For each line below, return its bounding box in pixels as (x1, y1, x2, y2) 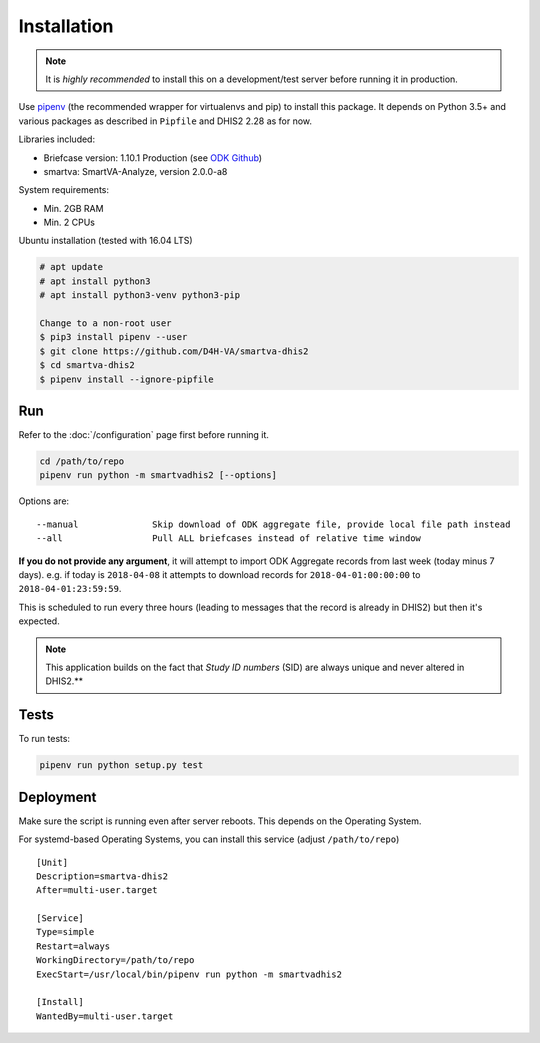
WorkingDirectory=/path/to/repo (36, 955, 195, 966)
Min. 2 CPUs (43, 216, 95, 229)
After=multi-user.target (36, 885, 158, 896)
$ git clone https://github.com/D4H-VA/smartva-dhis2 (39, 345, 309, 357)
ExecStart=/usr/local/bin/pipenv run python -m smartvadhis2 (36, 968, 342, 980)
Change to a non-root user (39, 318, 172, 329)
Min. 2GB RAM (43, 202, 104, 214)
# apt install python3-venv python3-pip (39, 290, 240, 301)
